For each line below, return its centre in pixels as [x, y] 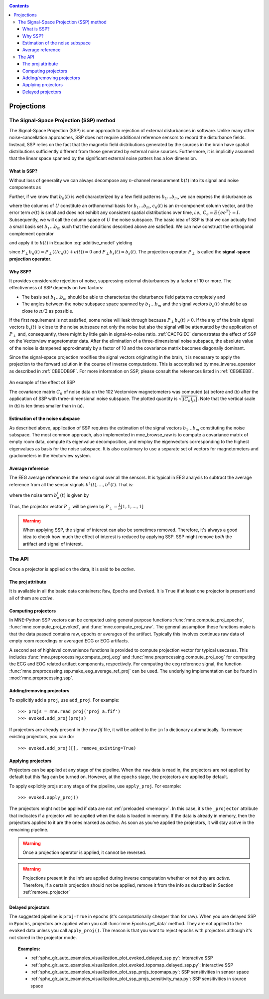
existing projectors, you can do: [42, 737]
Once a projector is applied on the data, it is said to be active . [72, 569]
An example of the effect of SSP [42, 383]
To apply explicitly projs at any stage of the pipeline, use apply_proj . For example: [95, 786]
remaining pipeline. [29, 829]
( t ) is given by [74, 495]
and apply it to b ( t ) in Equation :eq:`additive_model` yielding [71, 242]
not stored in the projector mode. [43, 937]
